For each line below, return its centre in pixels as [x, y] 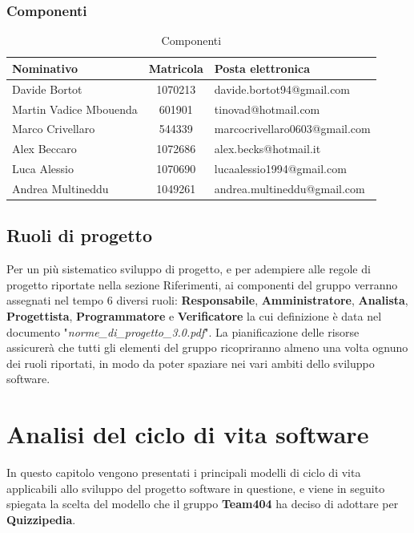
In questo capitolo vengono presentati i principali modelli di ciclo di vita [184, 472]
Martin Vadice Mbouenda [75, 109]
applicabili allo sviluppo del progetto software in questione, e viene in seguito [196, 488]
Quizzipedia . [41, 519]
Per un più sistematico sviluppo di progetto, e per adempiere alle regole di [189, 269]
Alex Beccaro [44, 149]
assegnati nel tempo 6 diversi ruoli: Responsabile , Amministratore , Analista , [207, 300]
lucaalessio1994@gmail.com [280, 169]
